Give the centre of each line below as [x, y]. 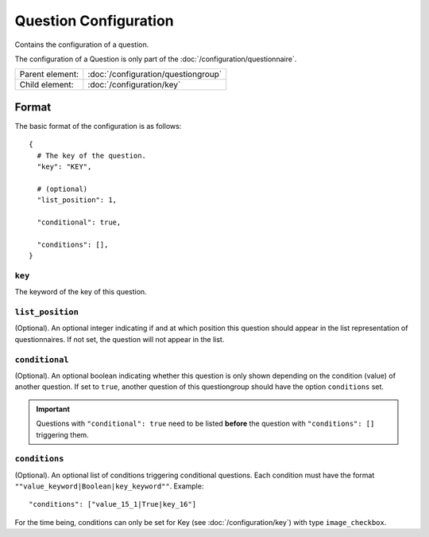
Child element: [47, 85]
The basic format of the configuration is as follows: [98, 126]
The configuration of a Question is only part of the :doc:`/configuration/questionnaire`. [156, 59]
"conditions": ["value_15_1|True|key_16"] [113, 504]
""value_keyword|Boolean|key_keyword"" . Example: [109, 486]
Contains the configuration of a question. [82, 45]
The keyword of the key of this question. [81, 292]
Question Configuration [94, 21]
